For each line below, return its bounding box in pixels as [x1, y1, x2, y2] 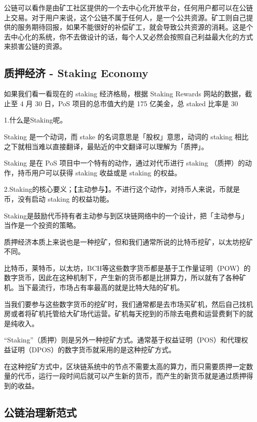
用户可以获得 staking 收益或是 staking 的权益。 [31, 167, 181, 177]
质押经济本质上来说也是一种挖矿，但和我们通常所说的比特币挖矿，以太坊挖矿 [4, 236, 253, 247]
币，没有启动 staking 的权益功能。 [4, 193, 114, 204]
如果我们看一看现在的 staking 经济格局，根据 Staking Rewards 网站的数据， [4, 88, 245, 99]
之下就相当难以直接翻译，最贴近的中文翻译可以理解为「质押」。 [4, 141, 208, 151]
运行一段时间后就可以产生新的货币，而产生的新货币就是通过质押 [38, 371, 246, 381]
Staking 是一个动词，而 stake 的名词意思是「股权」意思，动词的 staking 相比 [4, 131, 249, 141]
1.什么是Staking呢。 [4, 115, 67, 125]
